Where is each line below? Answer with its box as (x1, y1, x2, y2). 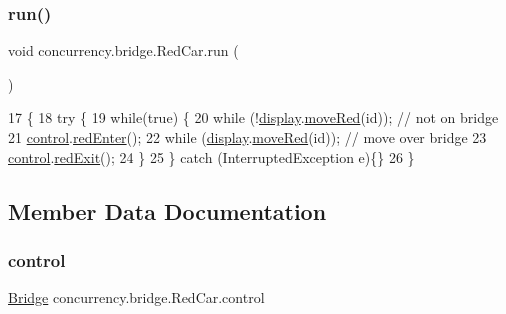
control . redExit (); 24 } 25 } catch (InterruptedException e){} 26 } (8, 146, 415, 167)
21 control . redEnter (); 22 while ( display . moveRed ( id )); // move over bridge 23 (8, 127, 487, 147)
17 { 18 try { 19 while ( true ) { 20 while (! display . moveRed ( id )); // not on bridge (8, 107, 499, 128)
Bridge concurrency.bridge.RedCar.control (8, 287, 265, 308)
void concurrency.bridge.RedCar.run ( (8, 40, 239, 61)
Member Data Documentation (8, 195, 327, 226)
